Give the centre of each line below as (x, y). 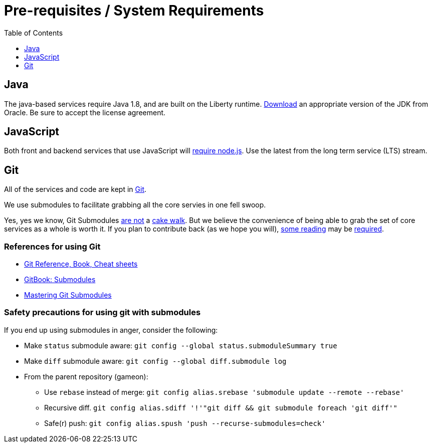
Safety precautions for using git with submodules (102, 312)
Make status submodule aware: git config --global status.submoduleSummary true (181, 345)
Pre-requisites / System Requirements (134, 11)
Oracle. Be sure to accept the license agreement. (85, 112)
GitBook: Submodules (60, 280)
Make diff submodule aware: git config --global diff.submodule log (155, 361)
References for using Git (52, 246)
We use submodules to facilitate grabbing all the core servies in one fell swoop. (135, 205)
